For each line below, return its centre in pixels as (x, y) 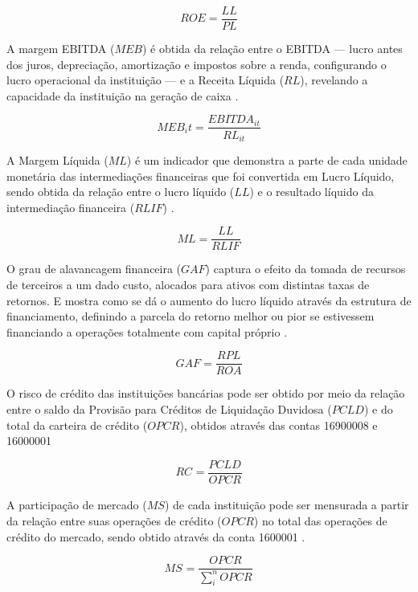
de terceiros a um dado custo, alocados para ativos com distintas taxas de (188, 284)
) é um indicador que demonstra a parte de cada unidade (267, 159)
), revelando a (334, 80)
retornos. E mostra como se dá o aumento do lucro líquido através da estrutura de (209, 300)
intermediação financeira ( (71, 207)
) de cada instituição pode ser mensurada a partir (287, 505)
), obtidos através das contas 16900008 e (279, 425)
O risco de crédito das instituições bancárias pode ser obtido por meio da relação (206, 393)
